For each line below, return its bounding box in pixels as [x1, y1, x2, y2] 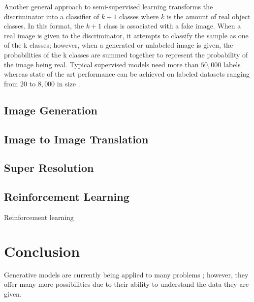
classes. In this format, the [4, 21, 84, 31]
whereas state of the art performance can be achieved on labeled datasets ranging [4, 69, 250, 79]
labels [223, 59, 241, 69]
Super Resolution [4, 160, 94, 175]
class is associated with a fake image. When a [103, 21, 241, 31]
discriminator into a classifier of [4, 11, 99, 21]
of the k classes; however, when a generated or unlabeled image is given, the [4, 40, 233, 50]
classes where [119, 11, 159, 21]
